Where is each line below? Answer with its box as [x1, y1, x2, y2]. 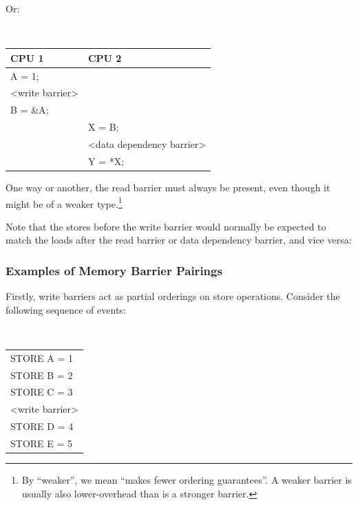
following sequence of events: [6, 302, 126, 316]
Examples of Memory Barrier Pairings [6, 261, 222, 279]
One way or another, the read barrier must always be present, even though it [6, 180, 330, 194]
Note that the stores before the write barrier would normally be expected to [6, 219, 326, 233]
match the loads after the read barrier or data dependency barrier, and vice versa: [6, 233, 352, 247]
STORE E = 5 [10, 436, 73, 450]
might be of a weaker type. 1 [6, 194, 123, 211]
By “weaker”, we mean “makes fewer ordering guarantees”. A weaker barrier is [21, 473, 352, 487]
